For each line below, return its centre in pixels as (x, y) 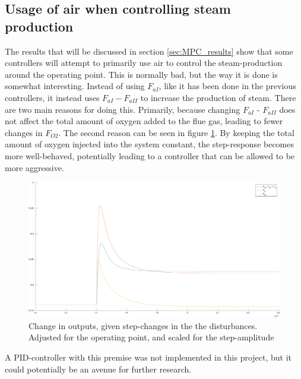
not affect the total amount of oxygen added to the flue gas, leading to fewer (144, 121)
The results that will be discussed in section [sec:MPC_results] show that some (149, 51)
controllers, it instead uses (52, 97)
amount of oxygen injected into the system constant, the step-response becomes (150, 144)
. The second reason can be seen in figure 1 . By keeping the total (176, 132)
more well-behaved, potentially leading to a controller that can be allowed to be (150, 155)
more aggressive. (34, 167)
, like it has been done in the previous (227, 86)
